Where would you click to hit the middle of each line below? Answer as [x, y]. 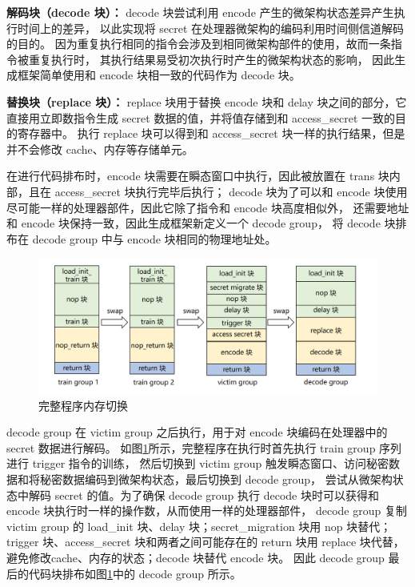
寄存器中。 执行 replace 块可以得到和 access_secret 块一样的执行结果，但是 [211, 133]
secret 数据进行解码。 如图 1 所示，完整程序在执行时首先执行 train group [191, 447]
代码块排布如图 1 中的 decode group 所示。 [135, 573]
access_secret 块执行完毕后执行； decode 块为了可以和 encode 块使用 [231, 191]
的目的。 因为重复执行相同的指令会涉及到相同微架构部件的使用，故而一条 [199, 44]
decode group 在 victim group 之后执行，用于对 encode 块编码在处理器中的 [197, 432]
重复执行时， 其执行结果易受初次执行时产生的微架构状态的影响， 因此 [211, 59]
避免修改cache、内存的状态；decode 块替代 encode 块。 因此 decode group [196, 558]
